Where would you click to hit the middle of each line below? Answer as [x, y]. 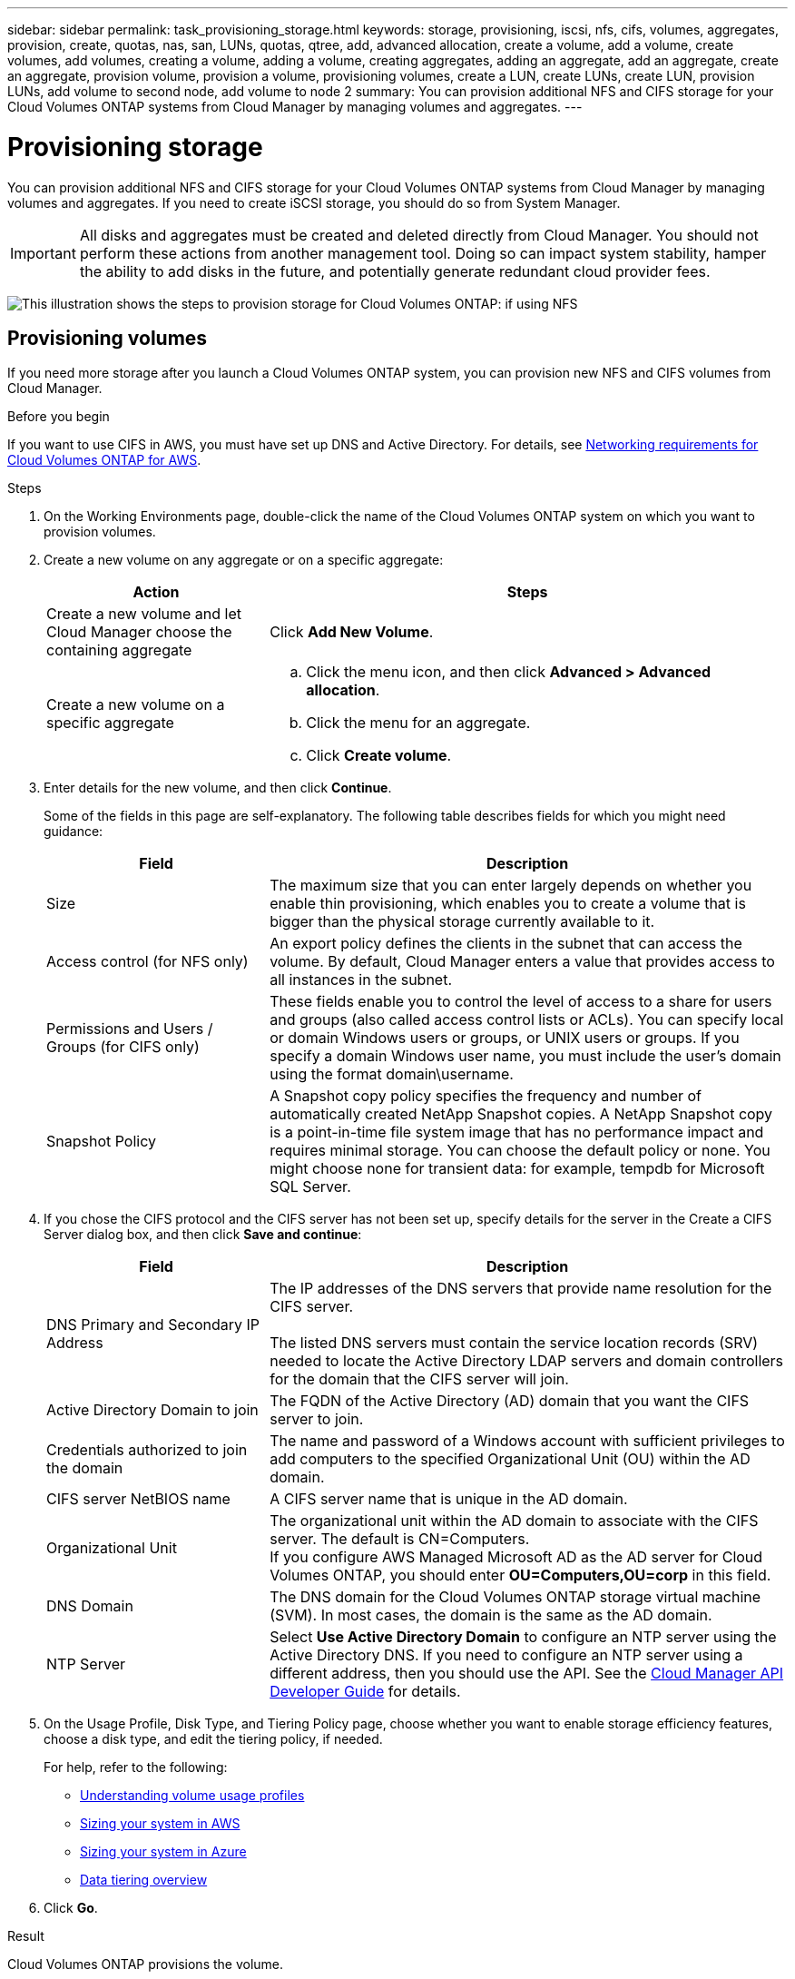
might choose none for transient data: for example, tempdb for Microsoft [517, 1169]
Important [43, 253]
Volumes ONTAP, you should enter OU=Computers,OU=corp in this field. [520, 1575]
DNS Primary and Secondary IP [153, 1325]
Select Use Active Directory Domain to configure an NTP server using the [523, 1637]
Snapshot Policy [102, 1142]
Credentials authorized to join [147, 1450]
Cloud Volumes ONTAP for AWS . [104, 460]
